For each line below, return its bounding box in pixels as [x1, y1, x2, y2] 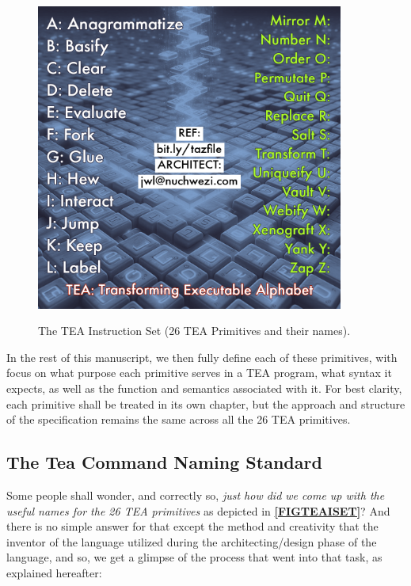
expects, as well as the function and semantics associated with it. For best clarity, [6, 379, 402, 396]
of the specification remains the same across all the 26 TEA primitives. [6, 411, 351, 428]
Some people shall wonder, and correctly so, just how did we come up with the [6, 486, 385, 503]
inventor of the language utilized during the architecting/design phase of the [6, 533, 377, 550]
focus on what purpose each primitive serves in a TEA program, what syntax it [6, 364, 392, 381]
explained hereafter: [6, 564, 102, 580]
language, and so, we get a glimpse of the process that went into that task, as [6, 549, 382, 565]
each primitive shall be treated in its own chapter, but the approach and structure [6, 395, 405, 412]
